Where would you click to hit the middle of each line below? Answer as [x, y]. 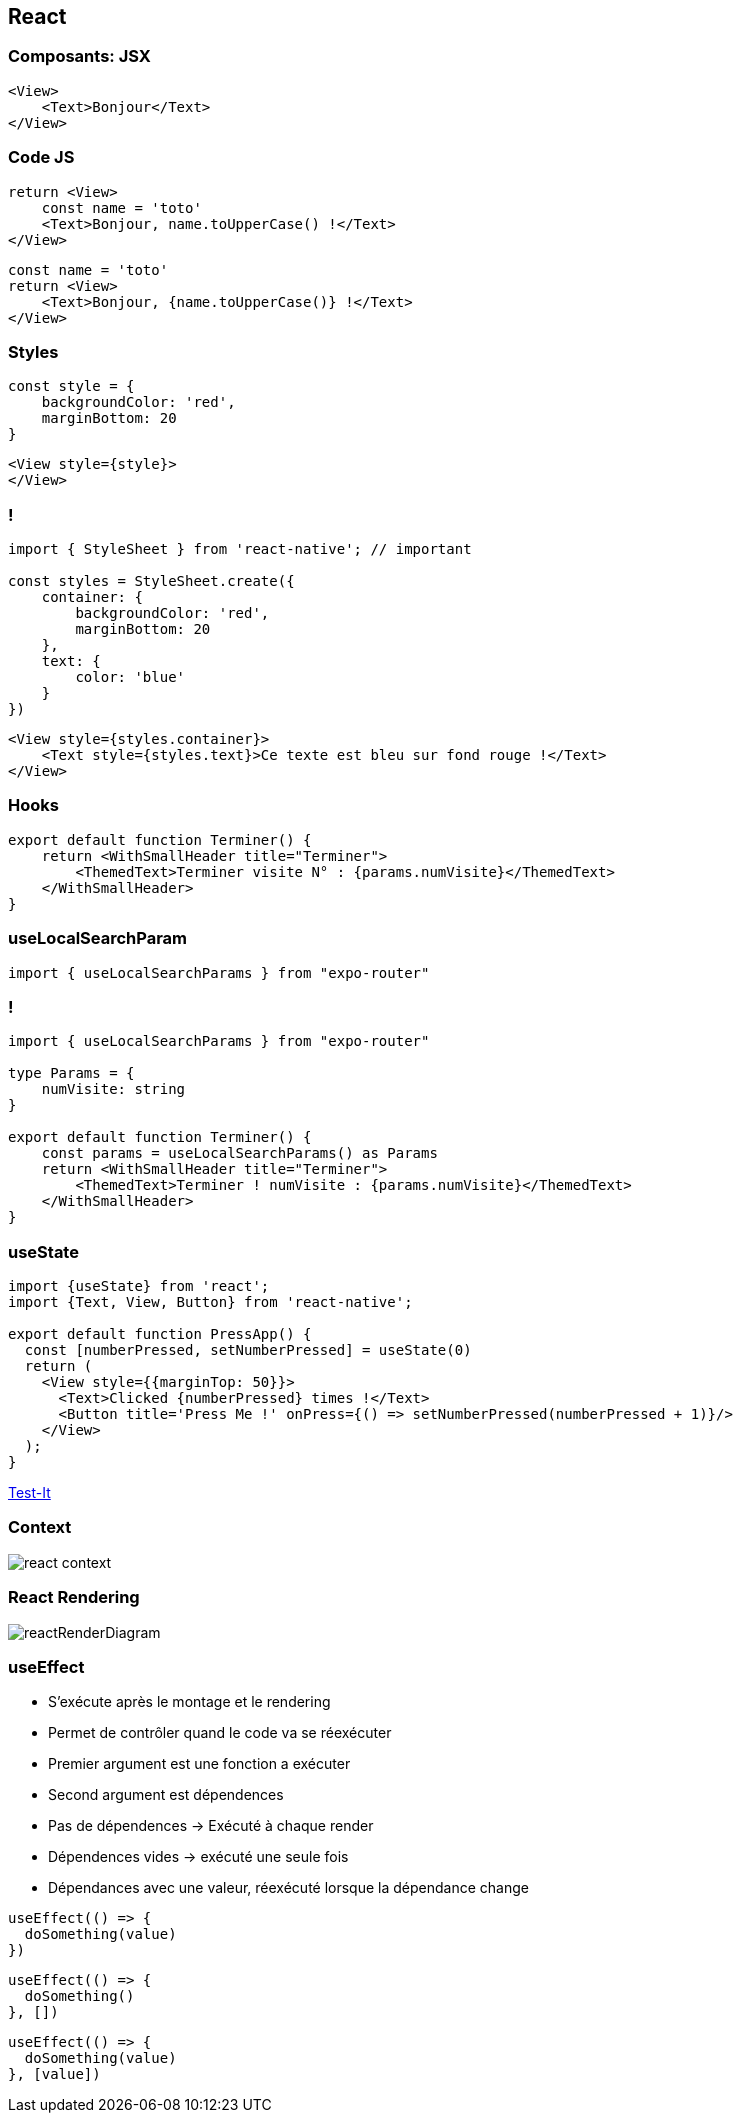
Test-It [29, 1493]
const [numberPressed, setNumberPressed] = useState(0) [248, 1350]
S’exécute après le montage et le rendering [189, 1702]
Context [40, 1527]
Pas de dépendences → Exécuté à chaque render [211, 1826]
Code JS [41, 157]
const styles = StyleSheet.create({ [151, 581]
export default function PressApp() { [160, 1334]
